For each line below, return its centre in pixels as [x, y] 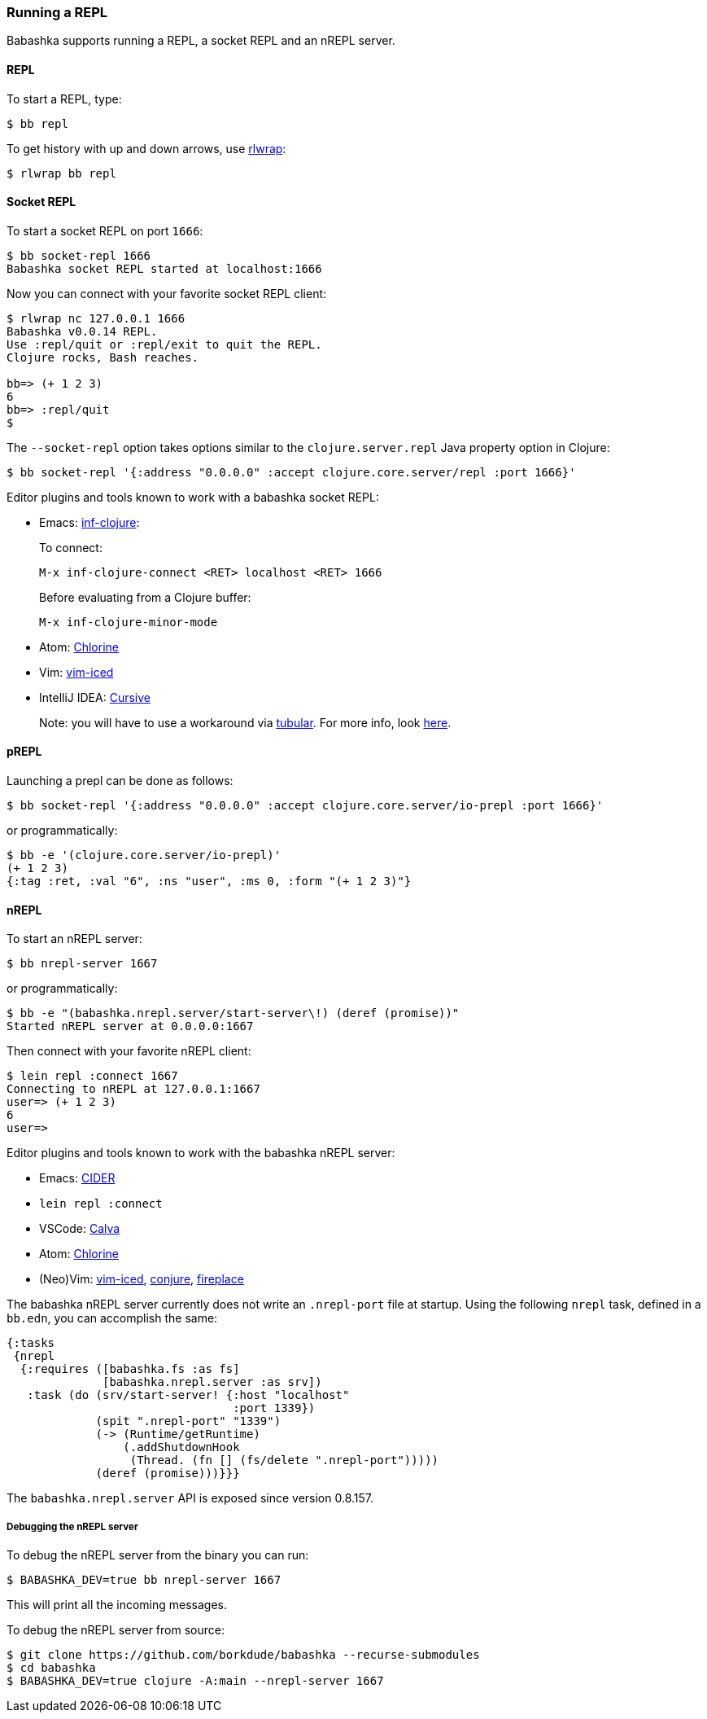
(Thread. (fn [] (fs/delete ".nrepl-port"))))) [284, 1460]
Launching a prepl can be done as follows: [120, 781]
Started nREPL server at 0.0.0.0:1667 [130, 1026]
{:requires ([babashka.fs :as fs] [130, 1369]
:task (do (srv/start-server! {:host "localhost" [188, 1395]
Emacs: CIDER [77, 1178]
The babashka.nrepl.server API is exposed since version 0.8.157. [190, 1498]
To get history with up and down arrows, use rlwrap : [146, 148]
